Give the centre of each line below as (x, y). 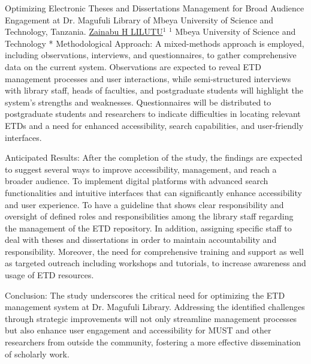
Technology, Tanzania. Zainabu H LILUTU (84, 31)
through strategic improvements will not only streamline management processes (151, 318)
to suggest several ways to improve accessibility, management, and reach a (141, 169)
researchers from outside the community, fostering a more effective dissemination (153, 342)
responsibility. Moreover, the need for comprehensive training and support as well (154, 251)
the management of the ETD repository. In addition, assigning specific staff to (148, 228)
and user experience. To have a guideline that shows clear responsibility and (144, 204)
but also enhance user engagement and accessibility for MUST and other (138, 330)
